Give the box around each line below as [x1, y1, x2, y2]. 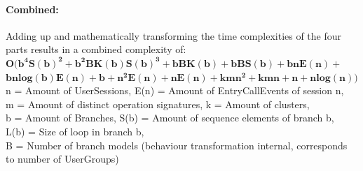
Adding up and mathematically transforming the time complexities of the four [6, 28, 342, 43]
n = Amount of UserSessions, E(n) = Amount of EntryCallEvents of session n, [6, 83, 344, 98]
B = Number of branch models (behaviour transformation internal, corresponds [6, 137, 348, 152]
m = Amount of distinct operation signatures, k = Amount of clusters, [6, 96, 310, 111]
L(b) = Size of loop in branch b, [6, 124, 144, 138]
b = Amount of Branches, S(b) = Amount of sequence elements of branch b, [6, 110, 334, 125]
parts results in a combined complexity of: [6, 42, 186, 57]
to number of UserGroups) [6, 151, 119, 166]
